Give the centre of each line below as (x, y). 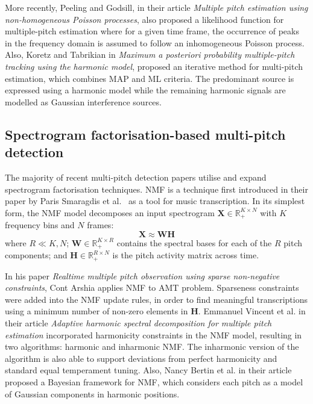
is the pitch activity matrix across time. (186, 255)
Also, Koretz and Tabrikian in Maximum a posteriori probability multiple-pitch (150, 54)
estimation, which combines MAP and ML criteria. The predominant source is (150, 78)
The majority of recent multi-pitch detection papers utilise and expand (136, 177)
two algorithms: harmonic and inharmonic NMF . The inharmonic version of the (152, 347)
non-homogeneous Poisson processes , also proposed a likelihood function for (144, 19)
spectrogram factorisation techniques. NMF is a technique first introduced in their (156, 189)
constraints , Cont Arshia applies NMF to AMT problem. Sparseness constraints (152, 287)
